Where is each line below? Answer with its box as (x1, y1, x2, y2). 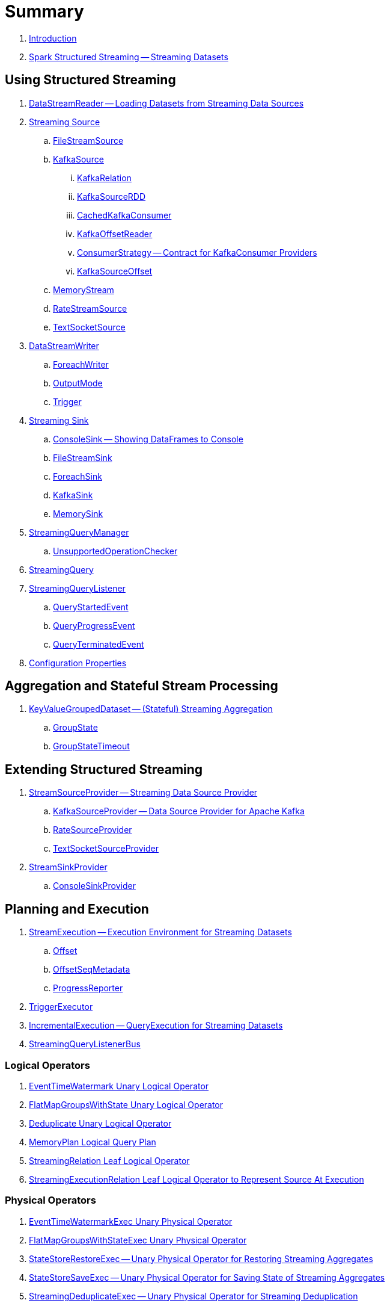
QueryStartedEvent (53, 601, 129, 612)
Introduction (29, 32, 77, 43)
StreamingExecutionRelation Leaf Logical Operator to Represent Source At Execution (29, 1174, 364, 1184)
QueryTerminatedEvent (53, 639, 144, 649)
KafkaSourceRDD (77, 191, 146, 202)
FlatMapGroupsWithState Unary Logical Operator (29, 1099, 224, 1110)
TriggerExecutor (29, 1001, 93, 1012)
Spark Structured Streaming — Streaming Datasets (29, 51, 228, 62)
